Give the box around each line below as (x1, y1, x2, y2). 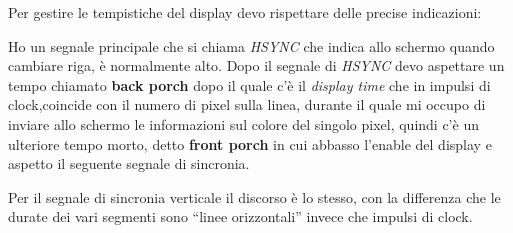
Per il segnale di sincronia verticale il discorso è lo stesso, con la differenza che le (8, 186, 501, 207)
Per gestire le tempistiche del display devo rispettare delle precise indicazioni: (8, 2, 482, 22)
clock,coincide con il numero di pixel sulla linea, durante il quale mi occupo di (8, 94, 486, 115)
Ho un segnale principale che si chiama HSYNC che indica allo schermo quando (8, 35, 495, 56)
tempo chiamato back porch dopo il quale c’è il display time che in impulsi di (8, 74, 491, 95)
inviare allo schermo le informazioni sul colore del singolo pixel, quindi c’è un (8, 113, 479, 134)
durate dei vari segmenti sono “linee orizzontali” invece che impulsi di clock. (8, 206, 473, 227)
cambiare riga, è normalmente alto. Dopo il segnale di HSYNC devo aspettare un (8, 55, 505, 76)
